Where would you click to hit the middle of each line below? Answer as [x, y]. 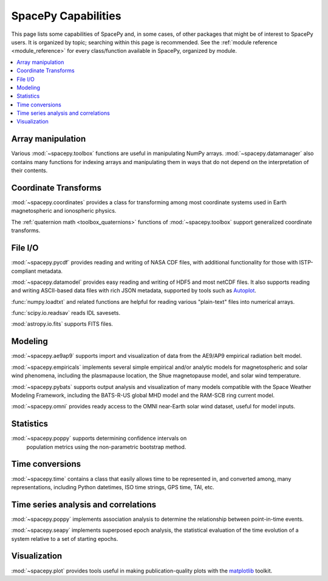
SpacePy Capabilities [66, 16]
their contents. [29, 171]
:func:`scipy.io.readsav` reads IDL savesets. [66, 313]
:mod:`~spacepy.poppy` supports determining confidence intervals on [99, 438]
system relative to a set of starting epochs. [65, 538]
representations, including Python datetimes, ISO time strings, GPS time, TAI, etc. [113, 487]
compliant [24, 271]
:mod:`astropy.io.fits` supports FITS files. [62, 324]
